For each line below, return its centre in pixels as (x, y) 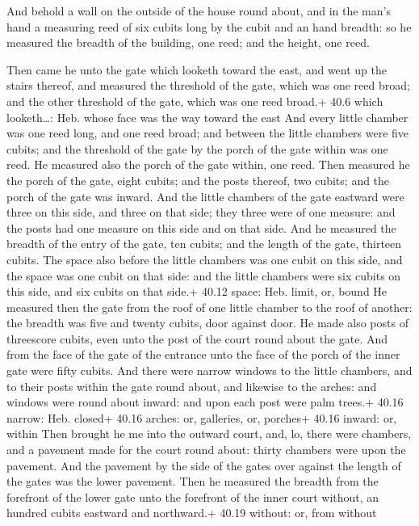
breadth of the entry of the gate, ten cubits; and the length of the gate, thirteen (204, 244)
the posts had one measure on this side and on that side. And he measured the (201, 227)
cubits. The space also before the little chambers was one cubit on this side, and (205, 259)
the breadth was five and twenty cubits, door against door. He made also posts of (207, 323)
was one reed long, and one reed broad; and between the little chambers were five (208, 133)
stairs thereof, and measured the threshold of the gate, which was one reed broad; (208, 85)
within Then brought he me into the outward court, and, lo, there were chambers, (209, 433)
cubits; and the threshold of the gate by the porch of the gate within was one (197, 148)
